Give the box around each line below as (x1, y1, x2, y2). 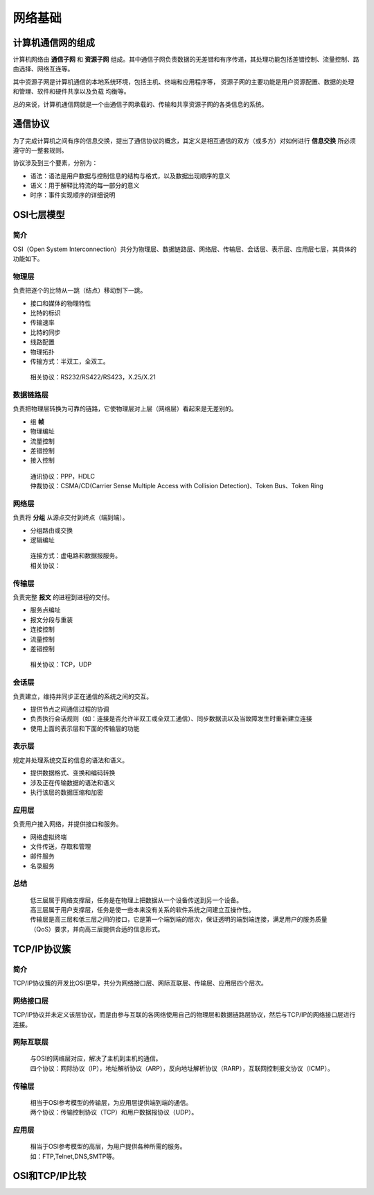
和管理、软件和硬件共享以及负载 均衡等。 (12, 87, 130, 96)
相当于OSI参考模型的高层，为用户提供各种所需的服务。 (30, 1142, 186, 1151)
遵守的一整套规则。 (12, 146, 68, 154)
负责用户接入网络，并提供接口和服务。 (12, 820, 123, 828)
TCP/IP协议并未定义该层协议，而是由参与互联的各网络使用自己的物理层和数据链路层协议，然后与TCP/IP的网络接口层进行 (12, 1011, 356, 1019)
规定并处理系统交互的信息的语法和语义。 (12, 756, 128, 764)
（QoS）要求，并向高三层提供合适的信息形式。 (30, 925, 164, 933)
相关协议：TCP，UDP (30, 660, 92, 669)
